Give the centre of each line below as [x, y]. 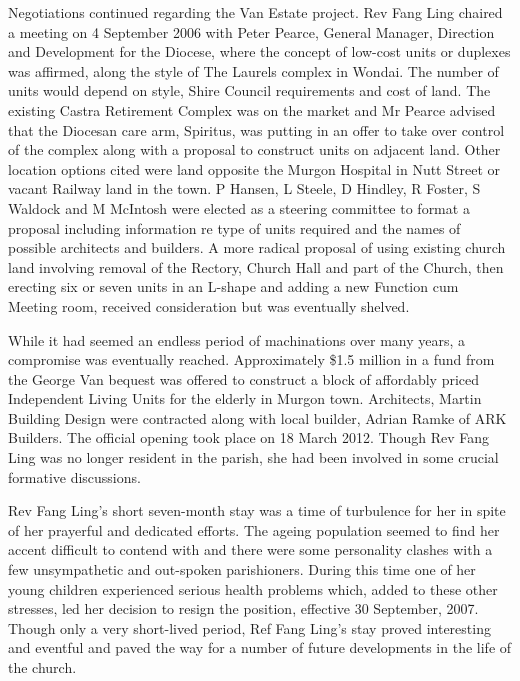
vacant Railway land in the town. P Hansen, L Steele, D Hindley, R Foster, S [244, 188]
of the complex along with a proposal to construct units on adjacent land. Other [254, 149]
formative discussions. [74, 476]
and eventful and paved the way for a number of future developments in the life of [260, 647]
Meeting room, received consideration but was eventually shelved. [209, 305]
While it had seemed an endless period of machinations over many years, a [237, 339]
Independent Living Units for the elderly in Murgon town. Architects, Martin [245, 398]
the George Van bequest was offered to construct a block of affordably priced [244, 378]
